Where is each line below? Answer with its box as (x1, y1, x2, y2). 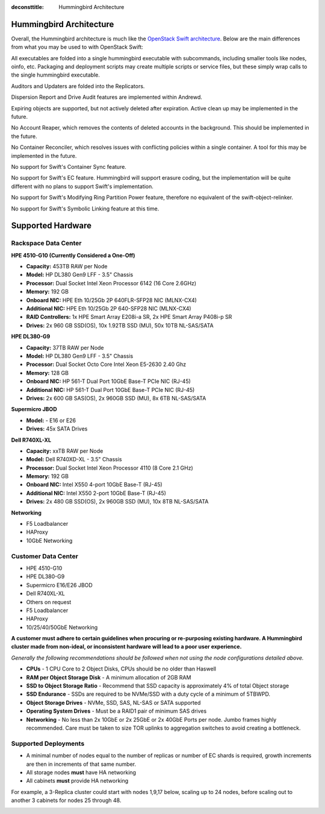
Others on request (26, 598, 72, 605)
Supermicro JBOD (11, 406, 57, 413)
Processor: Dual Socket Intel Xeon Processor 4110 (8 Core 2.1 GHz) (26, 464, 194, 472)
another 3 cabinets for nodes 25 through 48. (11, 797, 122, 804)
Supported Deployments (11, 739, 85, 748)
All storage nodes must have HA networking (26, 769, 137, 776)
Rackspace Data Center (11, 239, 82, 247)
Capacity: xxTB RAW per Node (26, 447, 104, 455)
